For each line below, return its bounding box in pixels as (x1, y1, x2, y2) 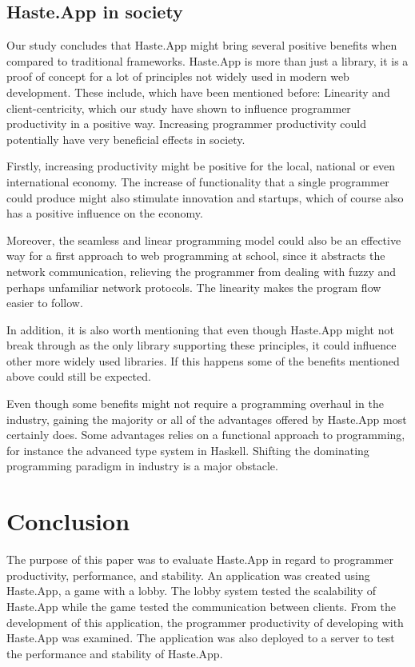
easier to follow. (6, 294, 83, 311)
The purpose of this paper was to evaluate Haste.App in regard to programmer (6, 551, 393, 568)
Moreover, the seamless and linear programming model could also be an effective (6, 231, 401, 248)
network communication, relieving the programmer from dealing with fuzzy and (6, 262, 397, 279)
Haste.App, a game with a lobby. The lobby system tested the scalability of (6, 582, 376, 599)
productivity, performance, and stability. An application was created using (6, 566, 370, 583)
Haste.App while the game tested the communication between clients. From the (6, 597, 396, 614)
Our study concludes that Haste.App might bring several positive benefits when (6, 37, 397, 54)
